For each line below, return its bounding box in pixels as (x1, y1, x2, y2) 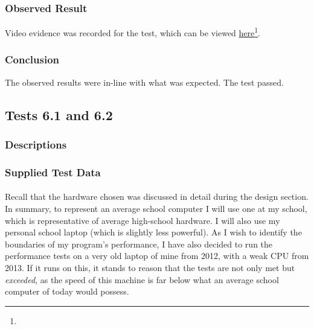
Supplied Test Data (5, 164, 101, 179)
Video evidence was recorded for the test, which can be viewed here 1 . (5, 25, 261, 39)
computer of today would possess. (5, 285, 129, 298)
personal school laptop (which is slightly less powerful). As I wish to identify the (5, 226, 302, 238)
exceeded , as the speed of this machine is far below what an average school (5, 273, 279, 286)
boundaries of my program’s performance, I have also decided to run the (5, 237, 273, 250)
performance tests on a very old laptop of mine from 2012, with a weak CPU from (5, 249, 309, 262)
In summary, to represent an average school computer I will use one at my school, (5, 202, 307, 214)
